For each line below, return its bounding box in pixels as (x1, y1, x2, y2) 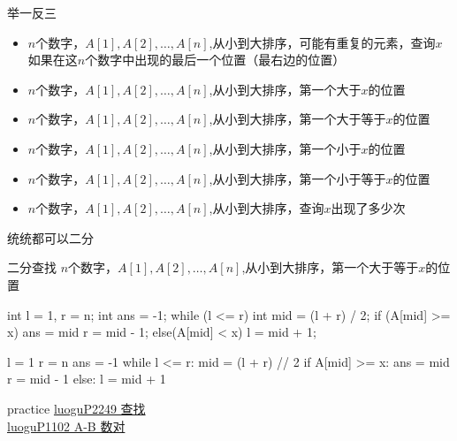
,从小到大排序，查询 (209, 199, 324, 217)
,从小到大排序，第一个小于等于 (209, 169, 386, 187)
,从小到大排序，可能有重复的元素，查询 (209, 33, 436, 51)
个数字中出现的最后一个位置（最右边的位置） (85, 50, 346, 69)
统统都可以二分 (7, 228, 94, 247)
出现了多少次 (331, 199, 406, 217)
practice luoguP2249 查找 (7, 399, 146, 417)
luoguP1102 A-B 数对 (7, 416, 126, 435)
